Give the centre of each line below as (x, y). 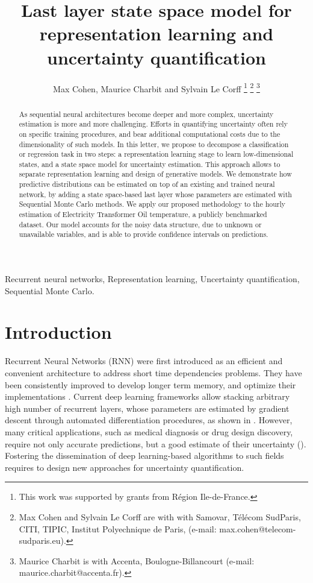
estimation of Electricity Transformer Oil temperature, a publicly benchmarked (143, 214)
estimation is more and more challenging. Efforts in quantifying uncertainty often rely (153, 124)
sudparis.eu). (42, 540)
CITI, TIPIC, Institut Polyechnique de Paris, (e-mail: (118, 528)
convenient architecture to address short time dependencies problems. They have (153, 372)
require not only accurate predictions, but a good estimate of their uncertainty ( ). (156, 443)
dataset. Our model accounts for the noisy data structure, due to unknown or (140, 224)
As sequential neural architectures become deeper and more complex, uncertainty (146, 114)
